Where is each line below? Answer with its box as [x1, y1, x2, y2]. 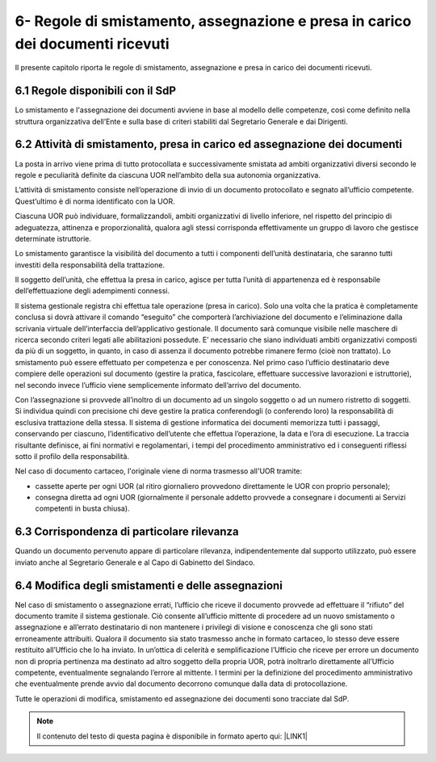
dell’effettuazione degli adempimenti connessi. [15, 286, 170, 296]
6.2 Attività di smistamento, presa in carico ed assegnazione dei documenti [15, 137, 403, 151]
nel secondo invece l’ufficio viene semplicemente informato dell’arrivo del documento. [15, 380, 302, 389]
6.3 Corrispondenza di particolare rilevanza [15, 525, 240, 539]
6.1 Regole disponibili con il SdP [15, 84, 177, 98]
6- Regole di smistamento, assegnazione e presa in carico [15, 12, 412, 30]
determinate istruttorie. [15, 234, 92, 243]
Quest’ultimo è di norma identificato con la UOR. [15, 196, 175, 206]
